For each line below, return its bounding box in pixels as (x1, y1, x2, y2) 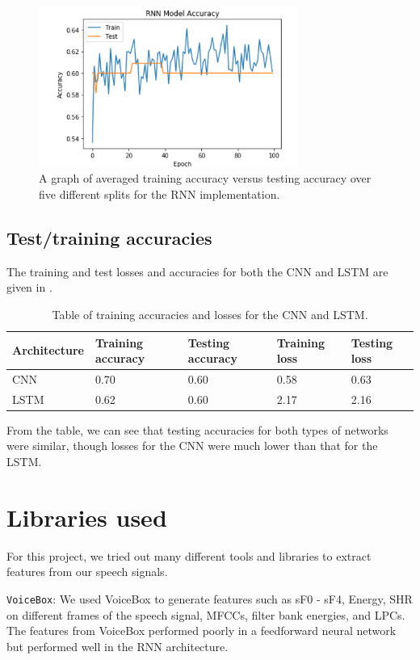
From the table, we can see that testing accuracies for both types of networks (6, 421, 388, 438)
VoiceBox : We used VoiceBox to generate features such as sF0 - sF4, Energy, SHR (6, 590, 413, 607)
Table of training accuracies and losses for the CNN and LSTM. (52, 305, 368, 322)
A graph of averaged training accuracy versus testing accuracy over (39, 170, 372, 187)
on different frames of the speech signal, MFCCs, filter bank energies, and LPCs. (6, 606, 405, 623)
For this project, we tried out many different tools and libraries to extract (6, 547, 372, 564)
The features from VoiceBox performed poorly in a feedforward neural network (6, 622, 397, 639)
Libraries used (6, 500, 167, 533)
